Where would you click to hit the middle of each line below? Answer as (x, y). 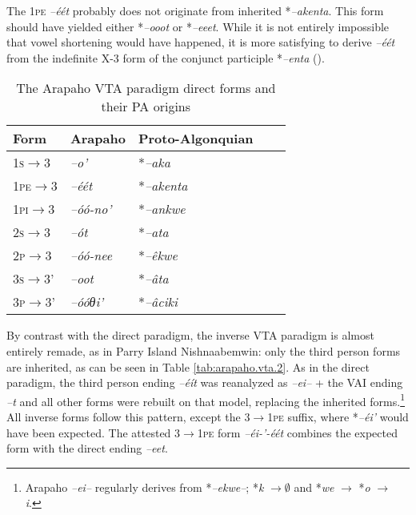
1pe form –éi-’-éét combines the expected (297, 432)
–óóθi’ (87, 302)
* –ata (153, 232)
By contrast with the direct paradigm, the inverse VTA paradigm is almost (190, 335)
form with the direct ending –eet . (87, 448)
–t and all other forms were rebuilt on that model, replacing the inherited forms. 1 (206, 400)
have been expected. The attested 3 (94, 432)
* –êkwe (158, 255)
